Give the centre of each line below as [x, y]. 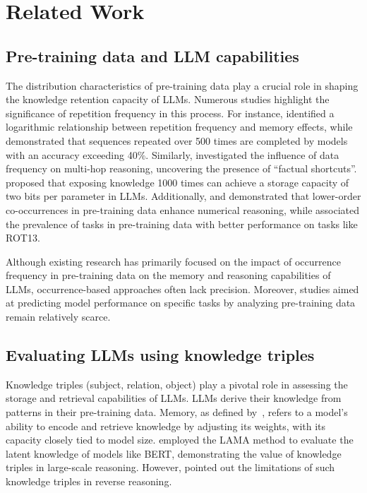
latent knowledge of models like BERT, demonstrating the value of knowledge [174, 453]
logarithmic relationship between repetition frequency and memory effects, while [179, 127]
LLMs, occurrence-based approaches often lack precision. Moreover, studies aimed [182, 289]
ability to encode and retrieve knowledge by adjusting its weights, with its [166, 426]
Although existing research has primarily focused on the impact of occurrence [173, 261]
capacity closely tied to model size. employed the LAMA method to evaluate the [180, 440]
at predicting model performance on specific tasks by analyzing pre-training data [181, 303]
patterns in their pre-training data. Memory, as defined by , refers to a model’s [177, 412]
